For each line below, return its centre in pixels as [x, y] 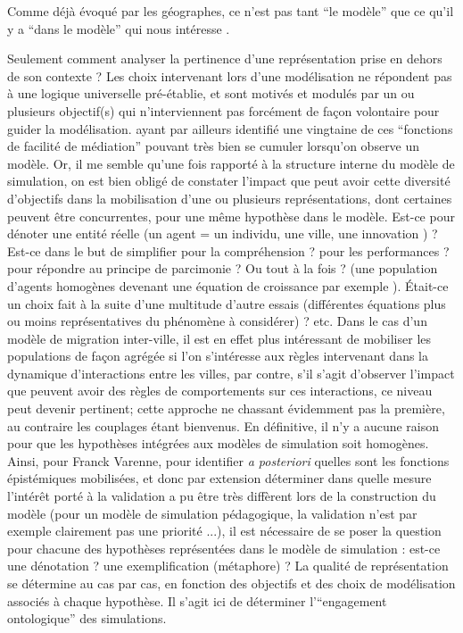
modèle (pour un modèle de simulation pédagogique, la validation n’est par [212, 513]
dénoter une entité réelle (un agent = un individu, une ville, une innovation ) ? [223, 233]
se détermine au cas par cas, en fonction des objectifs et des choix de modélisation [231, 583]
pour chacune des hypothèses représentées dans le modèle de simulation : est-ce [224, 548]
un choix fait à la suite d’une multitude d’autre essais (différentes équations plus [227, 303]
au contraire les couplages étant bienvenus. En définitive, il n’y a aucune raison [223, 425]
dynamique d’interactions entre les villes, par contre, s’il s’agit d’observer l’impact [231, 373]
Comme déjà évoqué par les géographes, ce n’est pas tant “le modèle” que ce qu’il [231, 11]
